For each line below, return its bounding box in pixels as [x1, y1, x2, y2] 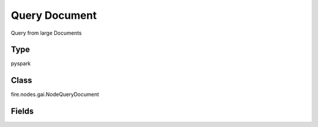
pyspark [11, 60, 31, 67]
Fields [11, 106, 34, 116]
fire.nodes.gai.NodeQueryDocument [11, 91, 100, 98]
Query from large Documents [11, 29, 82, 36]
